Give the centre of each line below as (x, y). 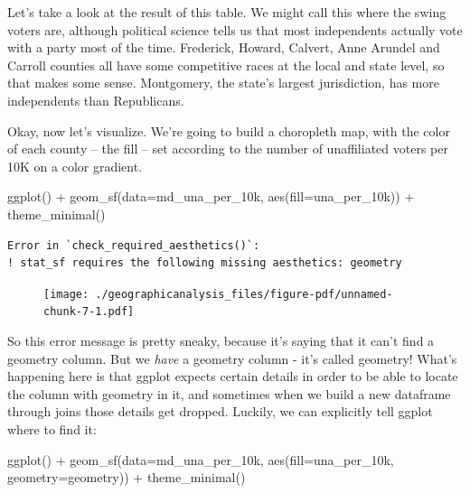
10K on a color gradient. (75, 166)
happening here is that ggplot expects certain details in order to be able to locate (233, 376)
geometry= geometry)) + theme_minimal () (127, 477)
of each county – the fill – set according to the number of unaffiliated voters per (228, 149)
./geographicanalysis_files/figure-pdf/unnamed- (244, 294)
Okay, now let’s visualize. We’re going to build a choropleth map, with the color (229, 130)
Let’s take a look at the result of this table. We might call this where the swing (227, 12)
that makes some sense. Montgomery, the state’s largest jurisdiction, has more (223, 83)
